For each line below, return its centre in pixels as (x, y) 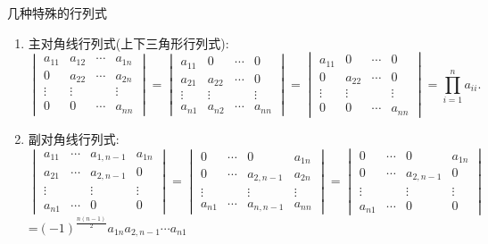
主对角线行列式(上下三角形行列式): (128, 42)
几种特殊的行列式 (57, 13)
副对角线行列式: (74, 138)
